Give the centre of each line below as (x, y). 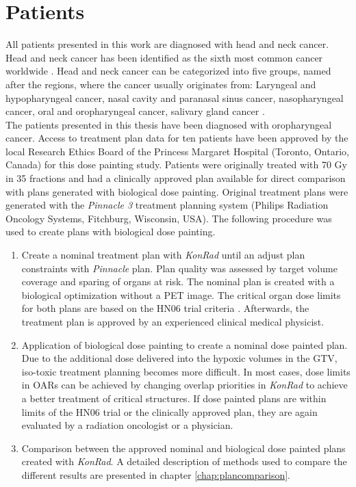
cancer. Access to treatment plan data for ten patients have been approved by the (177, 138)
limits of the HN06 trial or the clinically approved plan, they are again (169, 411)
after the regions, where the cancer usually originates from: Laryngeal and (161, 84)
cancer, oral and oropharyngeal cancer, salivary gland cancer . (135, 111)
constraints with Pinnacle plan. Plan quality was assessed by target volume (179, 268)
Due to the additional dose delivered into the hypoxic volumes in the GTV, (179, 358)
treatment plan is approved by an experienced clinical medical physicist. (173, 321)
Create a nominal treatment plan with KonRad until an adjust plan (163, 255)
